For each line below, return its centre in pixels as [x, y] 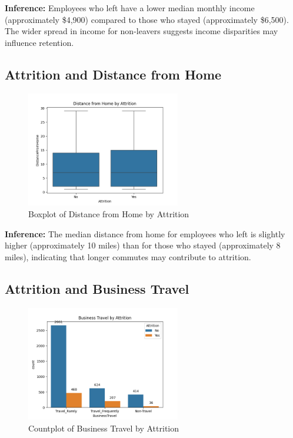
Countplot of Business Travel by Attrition [104, 428]
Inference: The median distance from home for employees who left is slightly [145, 233]
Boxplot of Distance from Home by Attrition [109, 213]
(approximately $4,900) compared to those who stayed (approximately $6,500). [147, 19]
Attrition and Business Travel [97, 288]
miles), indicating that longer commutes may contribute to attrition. [128, 256]
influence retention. [39, 42]
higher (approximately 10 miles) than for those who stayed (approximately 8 [143, 245]
